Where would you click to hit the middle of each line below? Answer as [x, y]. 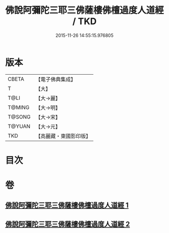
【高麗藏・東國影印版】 [63, 136]
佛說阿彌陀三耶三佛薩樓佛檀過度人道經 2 [68, 224]
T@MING [19, 107]
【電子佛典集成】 [56, 79]
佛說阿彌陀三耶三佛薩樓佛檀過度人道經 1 [67, 206]
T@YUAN [19, 126]
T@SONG [19, 116]
